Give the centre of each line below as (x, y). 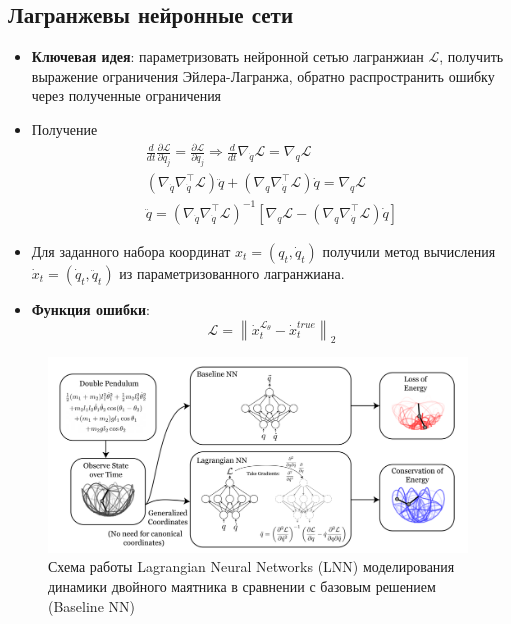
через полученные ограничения (126, 95)
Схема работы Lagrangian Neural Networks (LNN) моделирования (251, 566)
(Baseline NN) (91, 605)
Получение (64, 128)
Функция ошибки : (90, 308)
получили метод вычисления (409, 250)
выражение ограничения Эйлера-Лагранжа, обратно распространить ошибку (263, 75)
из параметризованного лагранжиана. (232, 272)
